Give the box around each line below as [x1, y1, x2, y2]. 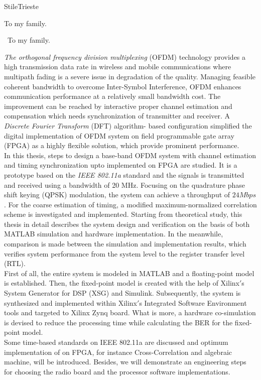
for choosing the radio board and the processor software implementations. [4, 366, 230, 376]
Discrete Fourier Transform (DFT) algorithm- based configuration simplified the [4, 120, 252, 131]
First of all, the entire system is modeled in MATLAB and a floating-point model [4, 268, 254, 278]
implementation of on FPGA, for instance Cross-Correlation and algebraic [4, 346, 232, 357]
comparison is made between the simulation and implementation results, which [4, 238, 246, 249]
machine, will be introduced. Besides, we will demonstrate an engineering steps [4, 356, 246, 367]
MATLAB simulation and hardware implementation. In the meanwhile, [4, 228, 223, 239]
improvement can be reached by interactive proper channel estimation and [4, 100, 232, 111]
